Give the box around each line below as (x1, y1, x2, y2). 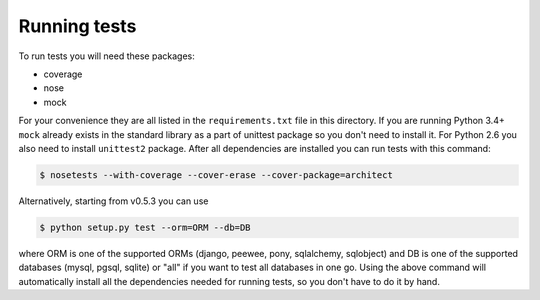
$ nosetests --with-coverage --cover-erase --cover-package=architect (39, 169, 394, 180)
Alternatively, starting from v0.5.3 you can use (18, 195, 209, 207)
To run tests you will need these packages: (18, 50, 195, 62)
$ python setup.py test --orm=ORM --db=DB (39, 221, 251, 233)
